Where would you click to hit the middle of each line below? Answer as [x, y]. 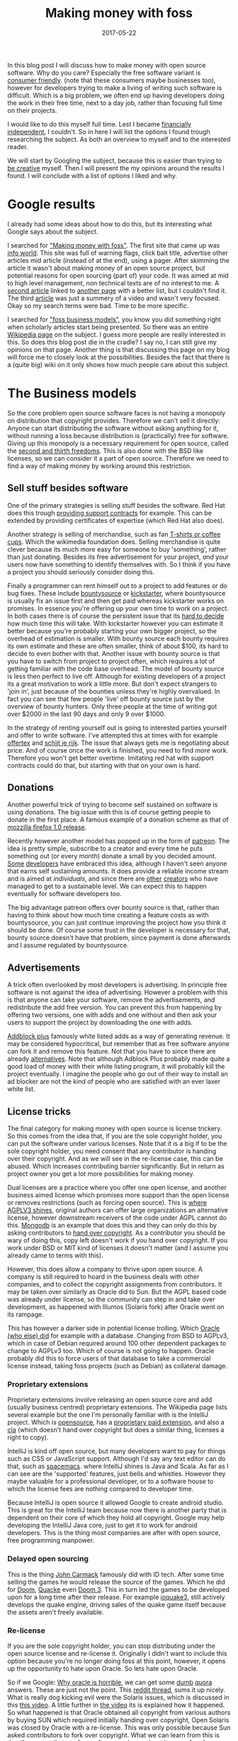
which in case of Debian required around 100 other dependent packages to [117, 1343]
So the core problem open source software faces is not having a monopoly [117, 413]
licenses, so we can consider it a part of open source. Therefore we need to [118, 458]
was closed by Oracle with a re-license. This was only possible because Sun [119, 1728]
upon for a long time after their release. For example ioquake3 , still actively [116, 1597]
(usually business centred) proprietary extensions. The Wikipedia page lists [118, 1407]
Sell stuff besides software [68, 488]
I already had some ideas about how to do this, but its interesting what [110, 224]
